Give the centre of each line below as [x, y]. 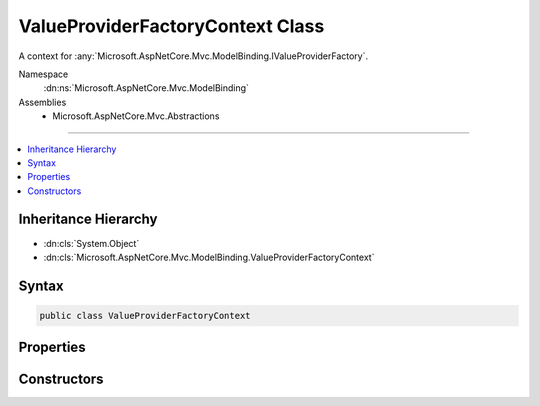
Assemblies [42, 102]
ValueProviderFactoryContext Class [171, 26]
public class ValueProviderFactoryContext [145, 315]
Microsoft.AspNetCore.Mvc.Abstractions [136, 116]
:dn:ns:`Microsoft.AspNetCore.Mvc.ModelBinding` [146, 88]
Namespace [43, 74]
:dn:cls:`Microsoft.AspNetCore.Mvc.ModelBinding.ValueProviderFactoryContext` [209, 257]
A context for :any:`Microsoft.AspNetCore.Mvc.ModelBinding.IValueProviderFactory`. [193, 56]
